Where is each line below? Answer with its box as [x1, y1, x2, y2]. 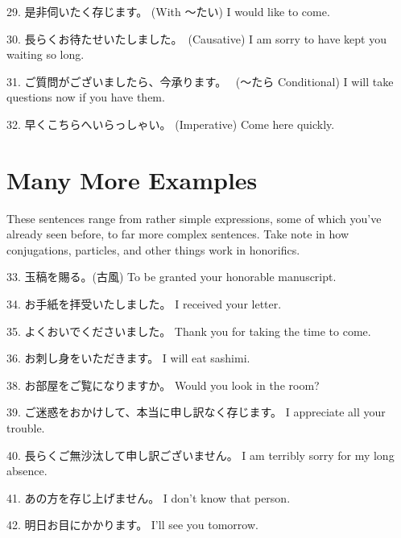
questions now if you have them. [6, 89, 165, 106]
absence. [6, 462, 48, 479]
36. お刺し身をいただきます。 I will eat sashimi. [6, 350, 250, 366]
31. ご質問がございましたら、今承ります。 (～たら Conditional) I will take [6, 72, 394, 89]
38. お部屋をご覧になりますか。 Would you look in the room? [6, 376, 320, 393]
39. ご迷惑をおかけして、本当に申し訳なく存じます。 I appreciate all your [6, 403, 386, 420]
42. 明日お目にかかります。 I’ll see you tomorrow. [6, 516, 258, 533]
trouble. [6, 420, 45, 437]
